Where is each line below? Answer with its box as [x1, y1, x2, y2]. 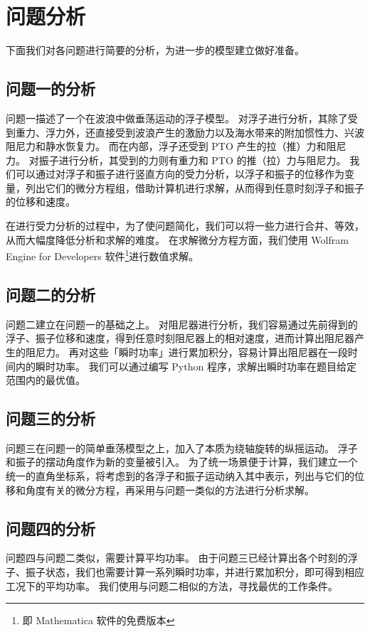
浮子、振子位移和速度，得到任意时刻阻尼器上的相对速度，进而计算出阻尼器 [6, 331, 354, 346]
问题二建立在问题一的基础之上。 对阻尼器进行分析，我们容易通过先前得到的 [6, 316, 358, 331]
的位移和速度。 [6, 194, 75, 209]
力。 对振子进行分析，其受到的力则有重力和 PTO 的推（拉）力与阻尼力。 [6, 152, 347, 167]
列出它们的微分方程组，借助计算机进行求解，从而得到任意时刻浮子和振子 [25, 180, 364, 195]
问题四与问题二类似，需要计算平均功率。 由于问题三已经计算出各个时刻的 [6, 550, 348, 565]
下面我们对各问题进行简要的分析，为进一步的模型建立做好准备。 [6, 43, 305, 58]
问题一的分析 [6, 77, 95, 100]
